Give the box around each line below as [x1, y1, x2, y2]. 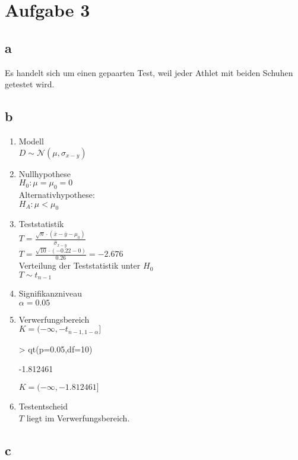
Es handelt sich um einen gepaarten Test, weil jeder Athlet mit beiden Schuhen [5, 66, 293, 78]
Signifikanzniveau [18, 287, 83, 300]
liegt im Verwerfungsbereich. [26, 411, 130, 424]
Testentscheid [18, 400, 68, 412]
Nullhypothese [18, 167, 71, 179]
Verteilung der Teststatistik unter [18, 259, 141, 272]
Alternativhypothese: [18, 188, 95, 200]
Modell [18, 134, 44, 147]
